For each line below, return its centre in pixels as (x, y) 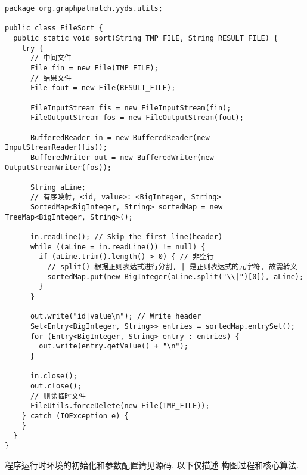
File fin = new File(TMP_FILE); (94, 68)
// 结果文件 (51, 78)
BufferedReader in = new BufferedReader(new (120, 138)
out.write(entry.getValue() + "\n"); (114, 346)
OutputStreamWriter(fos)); (58, 167)
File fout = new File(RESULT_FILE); (103, 88)
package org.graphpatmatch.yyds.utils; (84, 8)
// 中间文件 (51, 58)
